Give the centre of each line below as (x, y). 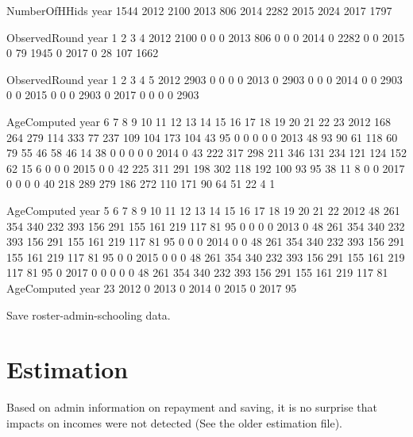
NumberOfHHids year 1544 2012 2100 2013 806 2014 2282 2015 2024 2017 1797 (199, 10)
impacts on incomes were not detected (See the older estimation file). (174, 422)
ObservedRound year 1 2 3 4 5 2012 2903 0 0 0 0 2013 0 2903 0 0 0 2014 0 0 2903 (205, 79)
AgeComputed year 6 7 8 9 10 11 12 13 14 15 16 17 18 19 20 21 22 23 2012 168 (199, 121)
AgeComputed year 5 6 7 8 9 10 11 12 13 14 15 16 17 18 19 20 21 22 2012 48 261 (203, 210)
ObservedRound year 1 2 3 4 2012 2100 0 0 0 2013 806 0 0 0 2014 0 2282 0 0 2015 (206, 37)
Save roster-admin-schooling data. (89, 314)
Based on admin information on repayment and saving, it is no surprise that (192, 407)
